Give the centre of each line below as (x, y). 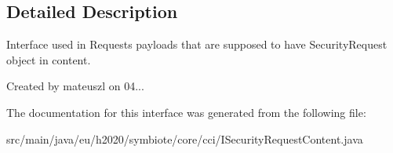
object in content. (49, 59)
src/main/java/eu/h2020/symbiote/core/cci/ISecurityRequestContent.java (185, 138)
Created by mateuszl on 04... (75, 86)
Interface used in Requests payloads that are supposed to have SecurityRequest (197, 44)
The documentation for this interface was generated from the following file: (186, 112)
